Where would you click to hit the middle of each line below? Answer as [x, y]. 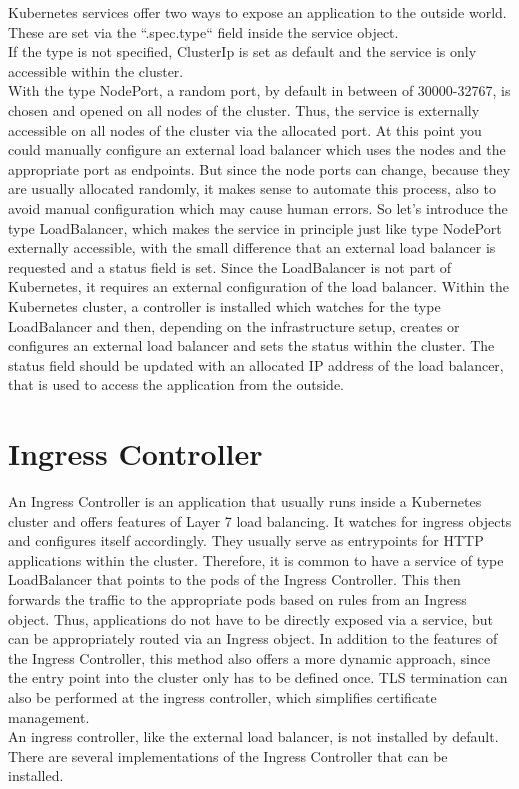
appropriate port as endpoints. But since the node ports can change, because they [259, 168]
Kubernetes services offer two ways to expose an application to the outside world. [257, 12]
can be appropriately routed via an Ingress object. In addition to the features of [253, 638]
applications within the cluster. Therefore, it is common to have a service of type [256, 559]
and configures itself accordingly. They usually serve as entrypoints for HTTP [246, 540]
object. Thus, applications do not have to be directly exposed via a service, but [250, 618]
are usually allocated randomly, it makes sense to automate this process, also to [252, 188]
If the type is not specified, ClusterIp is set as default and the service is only [242, 51]
